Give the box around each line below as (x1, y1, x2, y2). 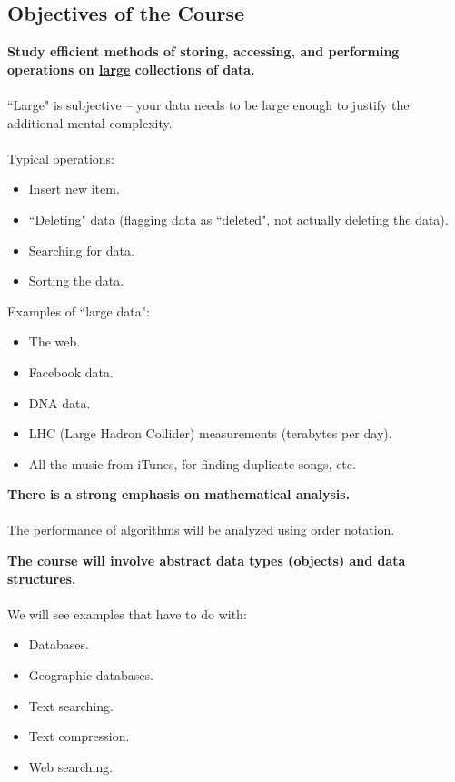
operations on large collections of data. (7, 59, 255, 78)
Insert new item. (28, 179, 120, 198)
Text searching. (28, 696, 114, 715)
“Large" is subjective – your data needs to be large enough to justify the (7, 95, 410, 114)
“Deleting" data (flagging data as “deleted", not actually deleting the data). (28, 209, 449, 228)
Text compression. (28, 727, 130, 746)
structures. (7, 568, 76, 587)
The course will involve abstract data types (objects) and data (7, 551, 406, 570)
